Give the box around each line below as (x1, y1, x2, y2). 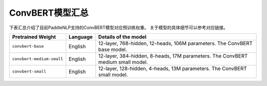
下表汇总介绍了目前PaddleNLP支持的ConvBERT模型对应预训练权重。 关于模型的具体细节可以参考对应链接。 (9, 25, 228, 30)
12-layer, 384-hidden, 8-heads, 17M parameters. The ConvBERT (98, 52, 248, 59)
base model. (98, 46, 127, 53)
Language (68, 33, 93, 40)
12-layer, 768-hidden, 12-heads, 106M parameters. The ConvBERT (98, 40, 253, 47)
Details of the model (98, 33, 147, 40)
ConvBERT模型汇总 (9, 7, 89, 18)
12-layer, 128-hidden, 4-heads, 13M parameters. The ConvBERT (98, 65, 247, 72)
